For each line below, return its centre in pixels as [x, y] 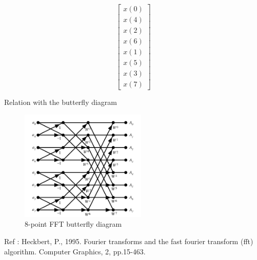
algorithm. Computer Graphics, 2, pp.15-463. [75, 251]
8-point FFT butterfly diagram [73, 224]
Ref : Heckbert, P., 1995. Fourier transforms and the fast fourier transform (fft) [129, 241]
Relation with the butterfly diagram [61, 102]
